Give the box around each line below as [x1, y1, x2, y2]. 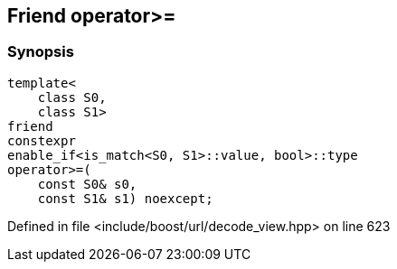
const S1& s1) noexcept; [37, 190, 213, 206]
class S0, [37, 89, 107, 105]
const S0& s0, [37, 176, 137, 191]
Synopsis [7, 42, 74, 61]
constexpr [7, 133, 76, 148]
